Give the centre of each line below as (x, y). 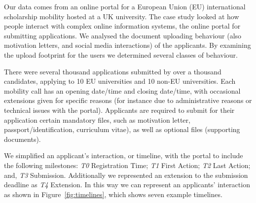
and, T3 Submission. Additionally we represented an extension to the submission (126, 175)
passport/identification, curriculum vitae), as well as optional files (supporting (122, 129)
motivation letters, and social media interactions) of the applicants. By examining (128, 45)
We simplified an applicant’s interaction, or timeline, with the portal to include (124, 155)
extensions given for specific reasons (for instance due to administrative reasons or (128, 100)
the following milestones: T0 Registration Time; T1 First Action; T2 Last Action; (127, 165)
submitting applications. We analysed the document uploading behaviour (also (123, 35)
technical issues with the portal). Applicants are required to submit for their (119, 110)
